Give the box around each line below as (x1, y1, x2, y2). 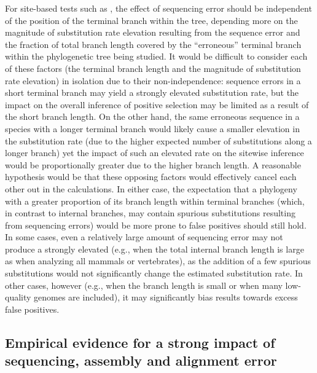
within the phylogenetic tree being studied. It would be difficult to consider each (5, 50, 308, 63)
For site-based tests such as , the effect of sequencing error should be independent (5, 2, 312, 14)
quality (5, 291, 31, 304)
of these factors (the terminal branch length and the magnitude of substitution (5, 61, 301, 74)
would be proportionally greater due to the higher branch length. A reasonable (5, 158, 301, 171)
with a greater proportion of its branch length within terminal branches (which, (5, 194, 305, 207)
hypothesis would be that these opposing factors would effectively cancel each (5, 170, 297, 183)
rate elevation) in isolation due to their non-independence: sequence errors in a (5, 74, 301, 87)
